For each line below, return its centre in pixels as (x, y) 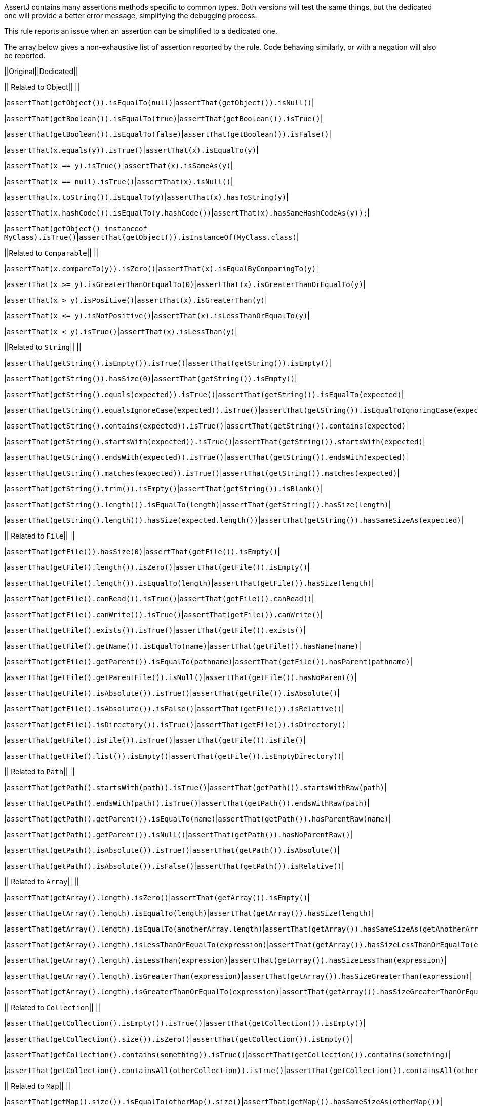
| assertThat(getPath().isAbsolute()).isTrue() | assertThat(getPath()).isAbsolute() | (172, 850)
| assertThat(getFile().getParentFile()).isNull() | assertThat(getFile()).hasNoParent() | (181, 677)
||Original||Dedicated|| (41, 71)
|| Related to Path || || (39, 772)
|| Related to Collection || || (52, 1007)
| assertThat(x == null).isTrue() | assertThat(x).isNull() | (119, 181)
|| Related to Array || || (42, 882)
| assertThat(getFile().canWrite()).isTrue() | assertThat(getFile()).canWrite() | (164, 614)
